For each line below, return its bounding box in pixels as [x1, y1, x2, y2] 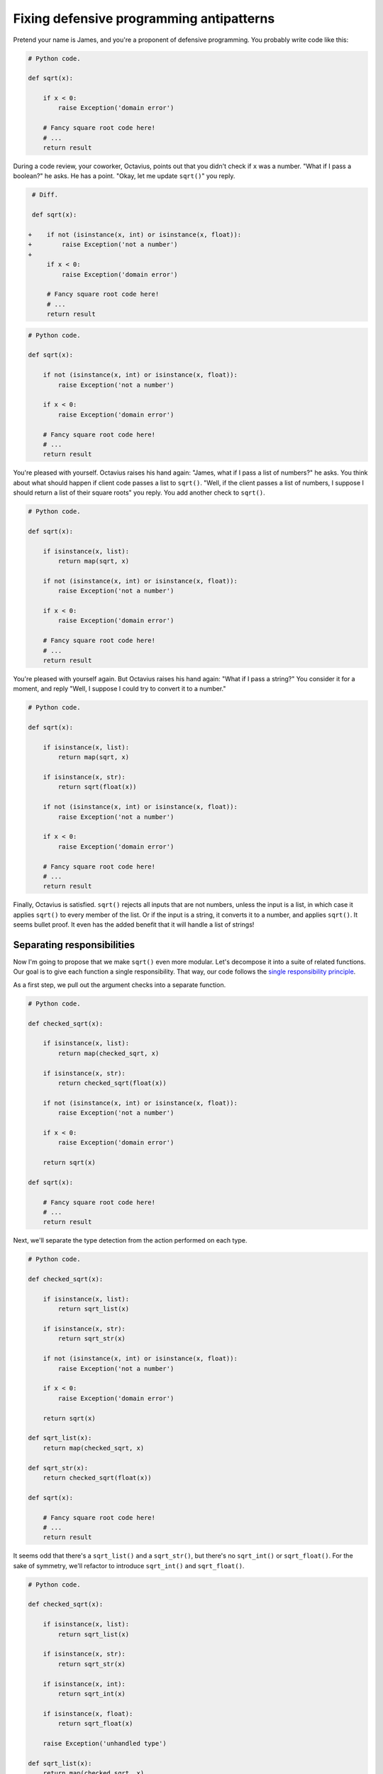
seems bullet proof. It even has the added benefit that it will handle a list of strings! [13, 920, 255, 929]
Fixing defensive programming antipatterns [13, 11, 275, 26]
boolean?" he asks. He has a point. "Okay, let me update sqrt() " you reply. [13, 172, 235, 180]
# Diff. [32, 191, 59, 199]
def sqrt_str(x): [28, 1464, 89, 1472]
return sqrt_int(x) [57, 1690, 126, 1697]
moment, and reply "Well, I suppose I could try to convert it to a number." [13, 685, 226, 693]
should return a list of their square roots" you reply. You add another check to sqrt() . [13, 488, 265, 497]
